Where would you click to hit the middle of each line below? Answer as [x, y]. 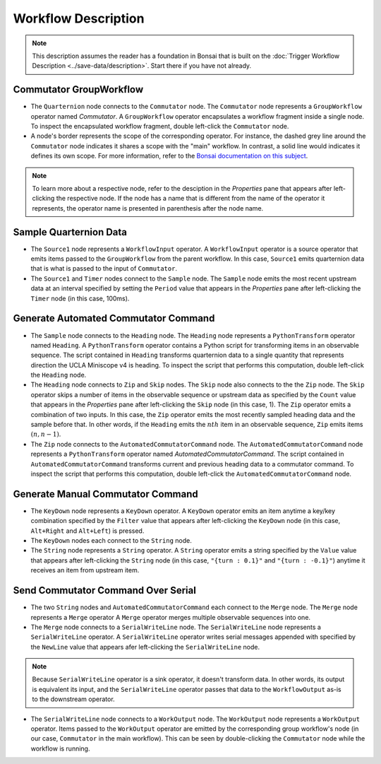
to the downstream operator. [74, 699]
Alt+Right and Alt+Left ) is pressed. [87, 531]
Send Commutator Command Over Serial [105, 590]
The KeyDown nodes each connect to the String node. [111, 541]
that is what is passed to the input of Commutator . [104, 269]
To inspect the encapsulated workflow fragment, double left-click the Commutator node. [160, 127]
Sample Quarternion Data [70, 232]
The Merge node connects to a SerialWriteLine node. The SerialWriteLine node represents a [176, 627]
